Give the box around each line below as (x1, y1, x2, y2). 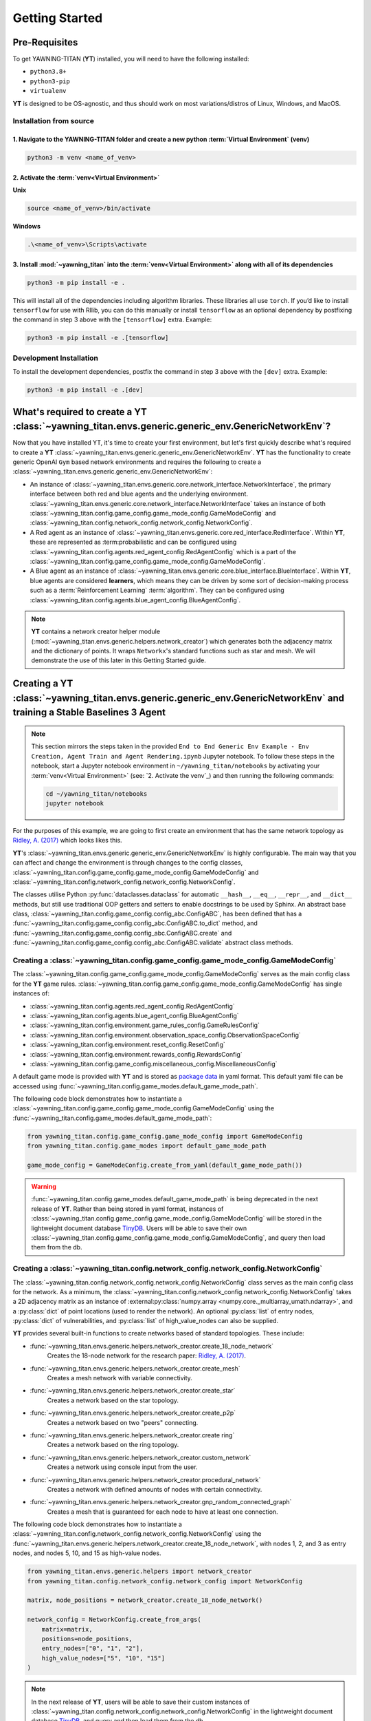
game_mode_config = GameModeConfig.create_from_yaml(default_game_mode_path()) (27, 1161, 303, 1170)
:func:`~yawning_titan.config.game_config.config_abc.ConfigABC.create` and (12, 929, 232, 937)
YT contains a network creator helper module (31, 627, 161, 636)
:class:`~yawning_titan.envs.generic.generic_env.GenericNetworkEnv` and (12, 692, 345, 704)
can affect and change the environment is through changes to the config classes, (12, 858, 243, 867)
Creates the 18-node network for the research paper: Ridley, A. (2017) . (47, 1351, 247, 1360)
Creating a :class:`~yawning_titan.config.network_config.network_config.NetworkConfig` (12, 1264, 323, 1274)
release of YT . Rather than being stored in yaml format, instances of (31, 1205, 224, 1213)
